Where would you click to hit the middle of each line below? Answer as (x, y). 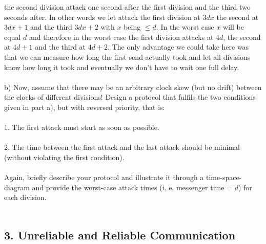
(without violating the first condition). (64, 157)
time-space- (224, 177)
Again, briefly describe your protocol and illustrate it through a (104, 177)
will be (233, 27)
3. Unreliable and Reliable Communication (120, 235)
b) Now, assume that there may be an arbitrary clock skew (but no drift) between (133, 87)
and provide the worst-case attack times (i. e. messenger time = (132, 187)
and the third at (60, 47)
